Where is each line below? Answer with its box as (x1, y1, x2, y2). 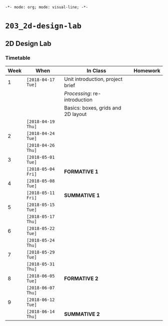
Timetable (5, 54, 31, 61)
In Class (86, 67, 106, 74)
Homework (133, 67, 160, 74)
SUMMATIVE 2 (64, 310, 100, 317)
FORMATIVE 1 (64, 168, 98, 175)
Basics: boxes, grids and (64, 104, 121, 111)
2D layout (64, 110, 87, 117)
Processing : (64, 90, 92, 97)
